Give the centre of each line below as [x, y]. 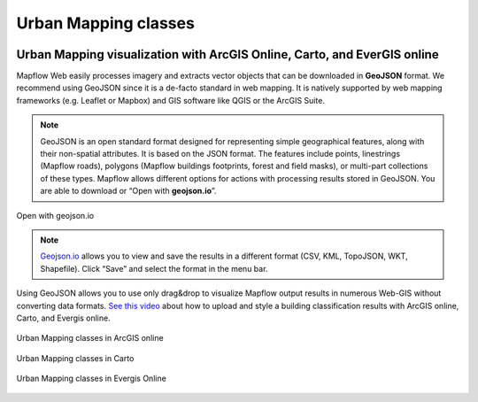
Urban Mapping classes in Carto [75, 358]
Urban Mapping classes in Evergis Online [92, 379]
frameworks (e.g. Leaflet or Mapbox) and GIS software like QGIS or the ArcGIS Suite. [170, 100]
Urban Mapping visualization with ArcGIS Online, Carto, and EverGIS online [227, 54]
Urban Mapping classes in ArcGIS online [90, 338]
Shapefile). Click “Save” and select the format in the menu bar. [154, 268]
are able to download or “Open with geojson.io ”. [128, 191]
